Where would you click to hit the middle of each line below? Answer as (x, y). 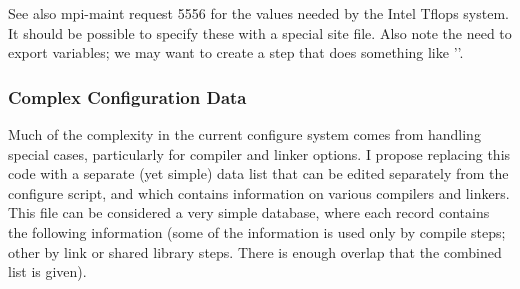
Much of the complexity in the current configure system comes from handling (244, 134)
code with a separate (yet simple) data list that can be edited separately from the (258, 173)
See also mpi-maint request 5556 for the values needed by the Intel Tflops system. (258, 13)
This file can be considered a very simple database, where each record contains (249, 212)
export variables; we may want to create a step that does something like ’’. (236, 52)
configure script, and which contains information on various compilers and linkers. (259, 192)
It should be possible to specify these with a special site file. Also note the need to (260, 32)
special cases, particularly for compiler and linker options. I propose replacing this (259, 153)
